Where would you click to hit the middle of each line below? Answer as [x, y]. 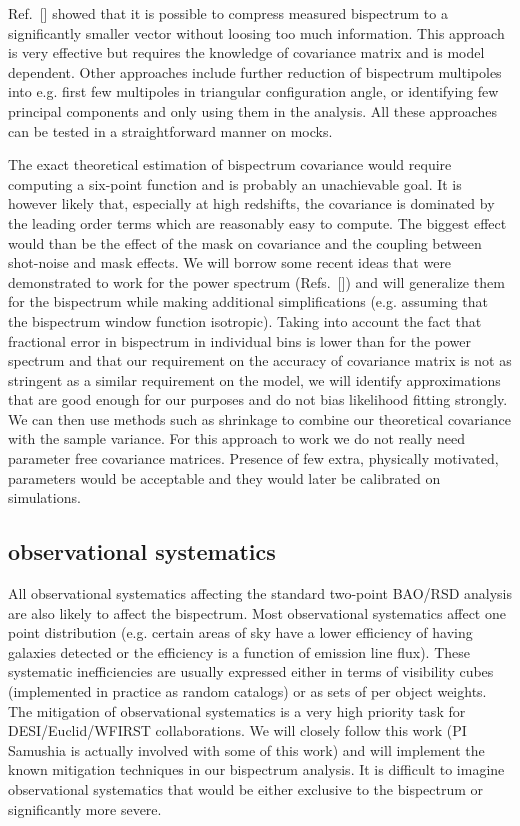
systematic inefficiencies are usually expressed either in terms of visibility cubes [251, 671]
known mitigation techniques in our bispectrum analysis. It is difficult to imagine [256, 769]
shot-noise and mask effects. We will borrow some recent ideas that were [230, 262]
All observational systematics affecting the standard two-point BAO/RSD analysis [260, 593]
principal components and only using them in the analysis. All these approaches [253, 110]
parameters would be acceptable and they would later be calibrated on [224, 477]
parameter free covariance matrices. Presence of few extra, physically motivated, [253, 458]
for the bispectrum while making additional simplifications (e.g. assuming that [248, 301]
